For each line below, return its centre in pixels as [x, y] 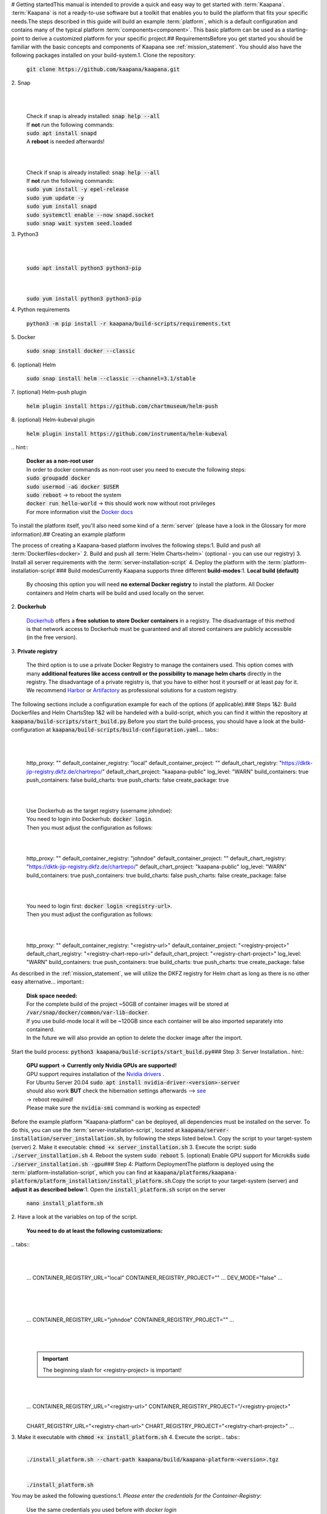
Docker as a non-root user [60, 461]
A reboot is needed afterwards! [65, 142]
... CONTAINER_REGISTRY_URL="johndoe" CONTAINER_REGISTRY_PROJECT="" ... [130, 1320]
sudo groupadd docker [58, 478]
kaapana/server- [205, 1130]
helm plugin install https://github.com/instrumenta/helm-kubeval [127, 434]
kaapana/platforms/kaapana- [195, 1172]
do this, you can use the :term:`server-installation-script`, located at [95, 1130]
